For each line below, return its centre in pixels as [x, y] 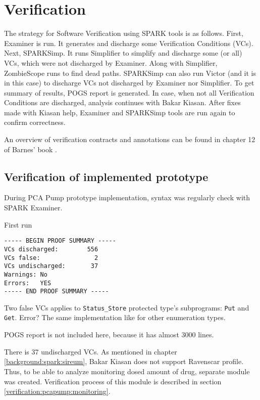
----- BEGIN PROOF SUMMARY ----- [60, 241]
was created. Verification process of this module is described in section [113, 381]
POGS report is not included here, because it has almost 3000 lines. [109, 335]
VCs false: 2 [51, 258]
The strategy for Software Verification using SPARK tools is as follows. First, [124, 33]
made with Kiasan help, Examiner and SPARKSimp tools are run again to [120, 112]
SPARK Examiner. [33, 208]
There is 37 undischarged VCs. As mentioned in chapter [91, 351]
